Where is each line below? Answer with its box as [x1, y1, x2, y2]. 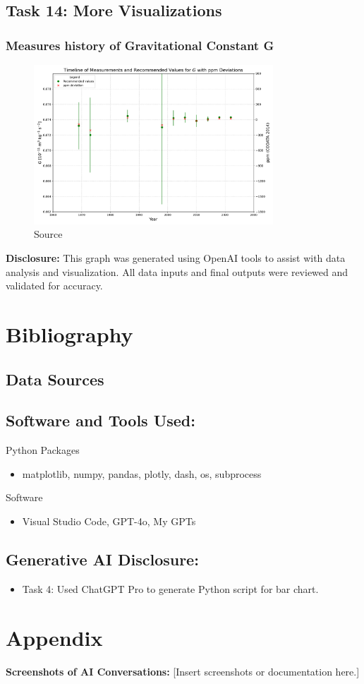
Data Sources [6, 368, 104, 390]
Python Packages [6, 443, 80, 457]
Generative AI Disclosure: [6, 548, 199, 570]
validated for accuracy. [6, 278, 103, 293]
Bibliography [6, 320, 133, 349]
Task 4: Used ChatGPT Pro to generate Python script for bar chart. [22, 581, 319, 596]
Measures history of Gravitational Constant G [6, 36, 274, 54]
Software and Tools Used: [6, 409, 195, 431]
